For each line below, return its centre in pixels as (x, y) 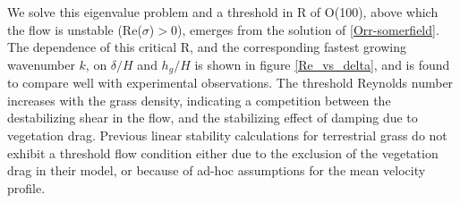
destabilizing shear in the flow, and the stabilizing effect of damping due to (213, 118)
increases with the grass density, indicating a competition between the (199, 100)
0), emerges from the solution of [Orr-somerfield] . (305, 29)
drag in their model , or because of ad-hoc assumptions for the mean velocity (217, 170)
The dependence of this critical (92, 47)
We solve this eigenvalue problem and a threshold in (150, 12)
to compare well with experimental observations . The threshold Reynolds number (230, 83)
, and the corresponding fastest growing (298, 47)
